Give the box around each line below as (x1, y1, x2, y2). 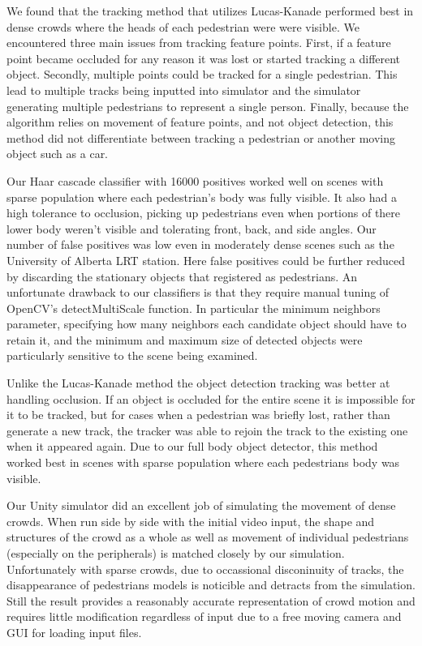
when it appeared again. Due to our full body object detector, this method (6, 438, 378, 455)
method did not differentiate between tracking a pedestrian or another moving (6, 129, 396, 146)
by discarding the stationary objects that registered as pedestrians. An (6, 267, 358, 284)
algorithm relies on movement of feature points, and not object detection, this (6, 113, 394, 130)
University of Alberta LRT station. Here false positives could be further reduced (6, 251, 406, 268)
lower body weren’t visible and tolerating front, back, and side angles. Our (6, 220, 377, 237)
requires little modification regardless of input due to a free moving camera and (6, 608, 402, 625)
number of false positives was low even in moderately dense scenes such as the (6, 236, 394, 253)
